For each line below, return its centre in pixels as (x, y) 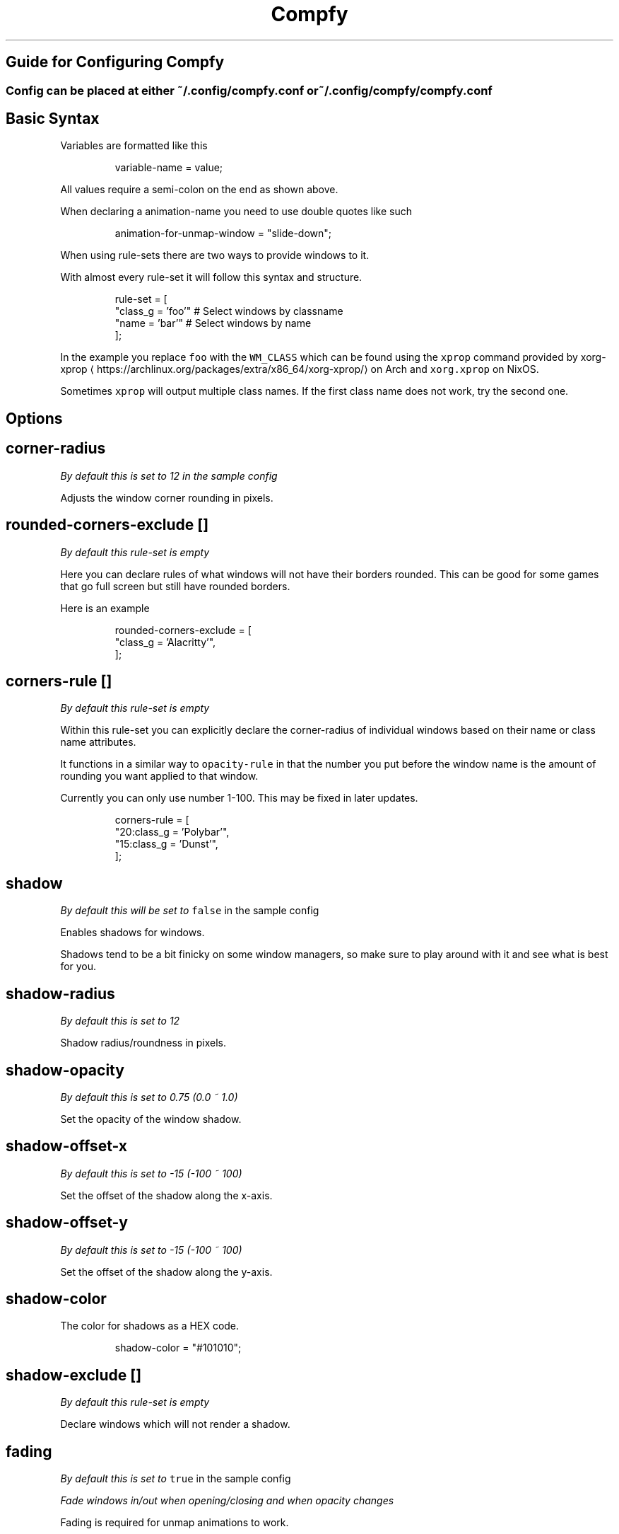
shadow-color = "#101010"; (178, 1348)
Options (34, 418)
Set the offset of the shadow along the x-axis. (166, 1195)
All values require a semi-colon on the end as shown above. (199, 190)
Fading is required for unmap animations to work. (175, 1523)
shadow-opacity (65, 1070)
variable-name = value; (169, 168)
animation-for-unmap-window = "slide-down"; (223, 233)
